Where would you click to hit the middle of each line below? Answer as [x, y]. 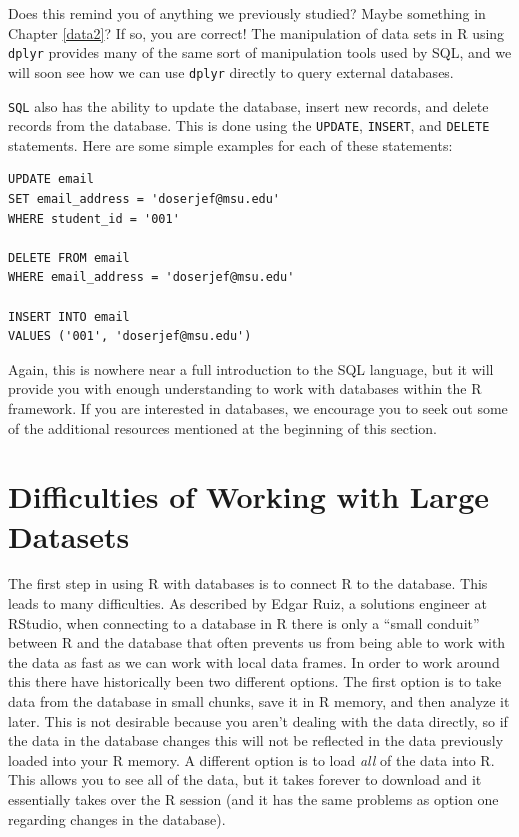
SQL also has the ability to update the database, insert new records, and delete [248, 105]
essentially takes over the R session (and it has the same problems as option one [253, 798]
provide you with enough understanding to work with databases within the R [245, 388]
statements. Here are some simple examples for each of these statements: [230, 144]
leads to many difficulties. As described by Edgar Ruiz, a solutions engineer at [247, 603]
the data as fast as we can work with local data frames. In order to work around [254, 661]
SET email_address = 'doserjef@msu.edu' [144, 199]
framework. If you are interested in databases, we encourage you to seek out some [258, 407]
